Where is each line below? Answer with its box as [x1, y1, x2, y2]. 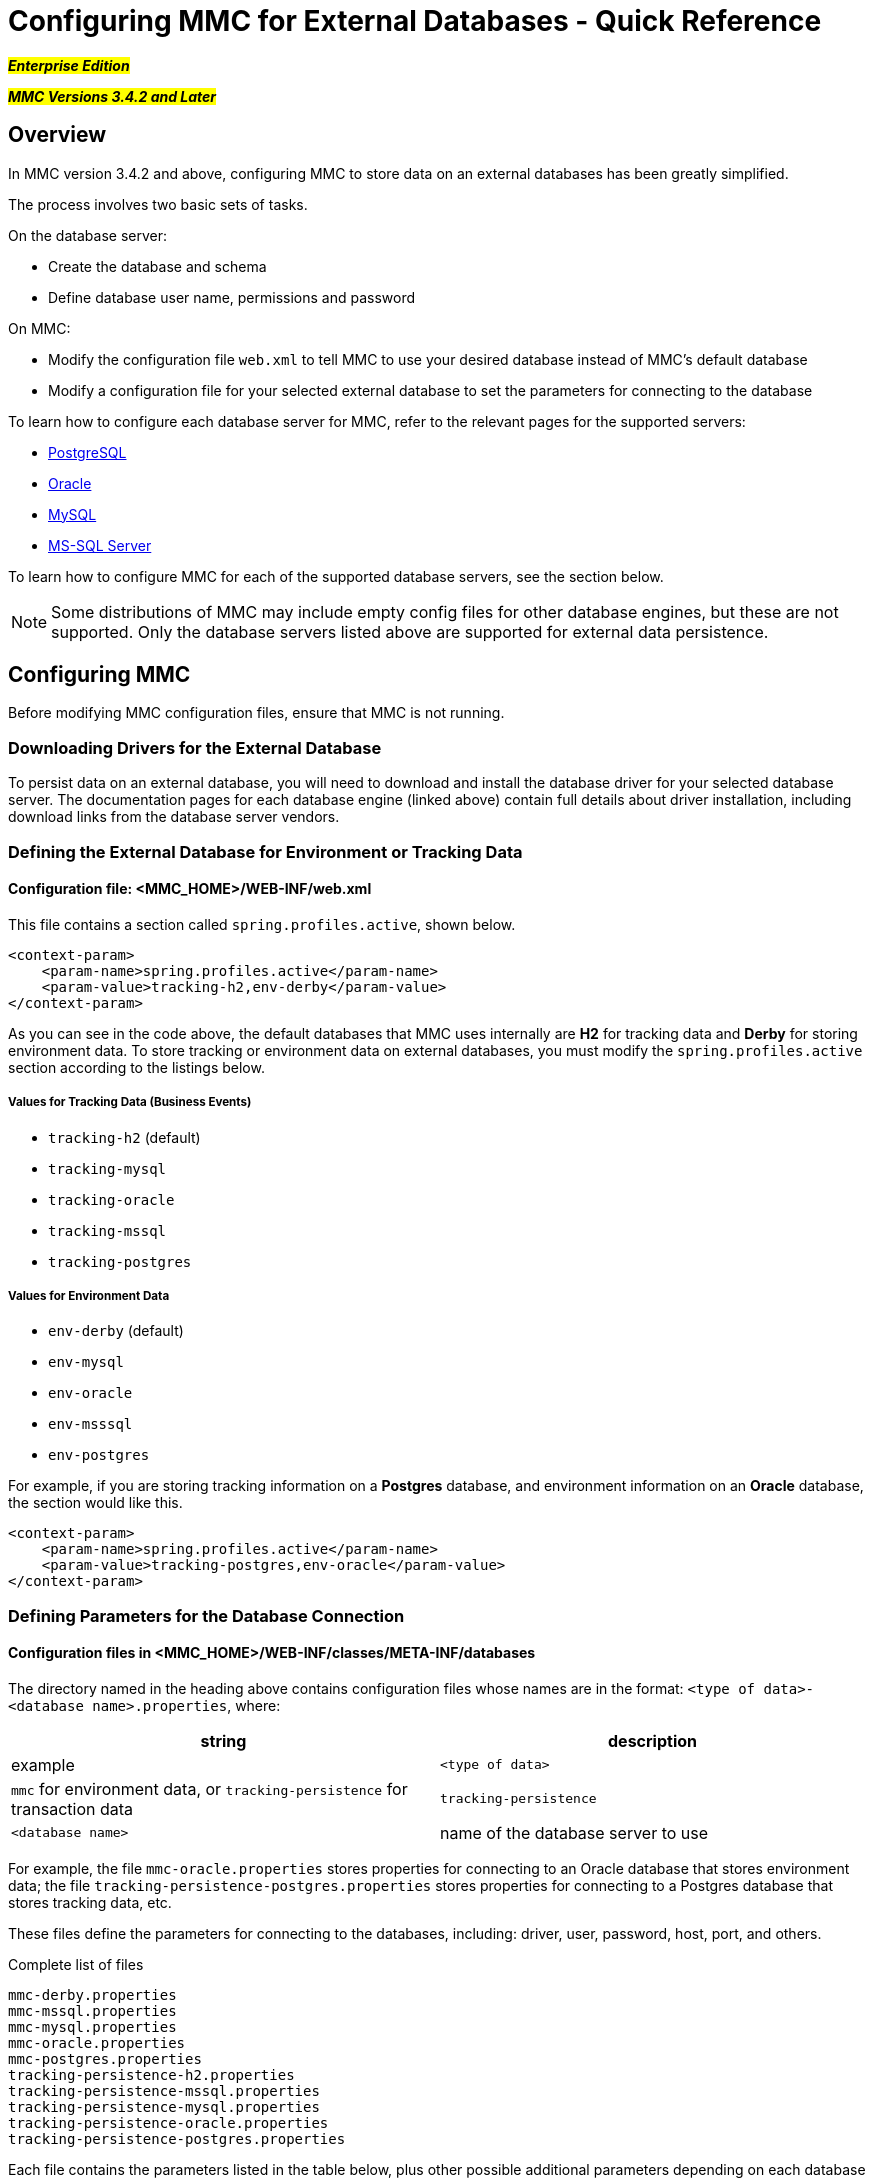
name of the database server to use [440, 1822, 709, 1843]
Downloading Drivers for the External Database [8, 737, 382, 758]
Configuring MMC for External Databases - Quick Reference [8, 4, 822, 38]
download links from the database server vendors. [8, 808, 340, 826]
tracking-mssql [48, 1222, 167, 1239]
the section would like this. [8, 1494, 183, 1512]
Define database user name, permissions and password [48, 288, 416, 306]
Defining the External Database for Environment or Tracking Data [8, 841, 523, 862]
